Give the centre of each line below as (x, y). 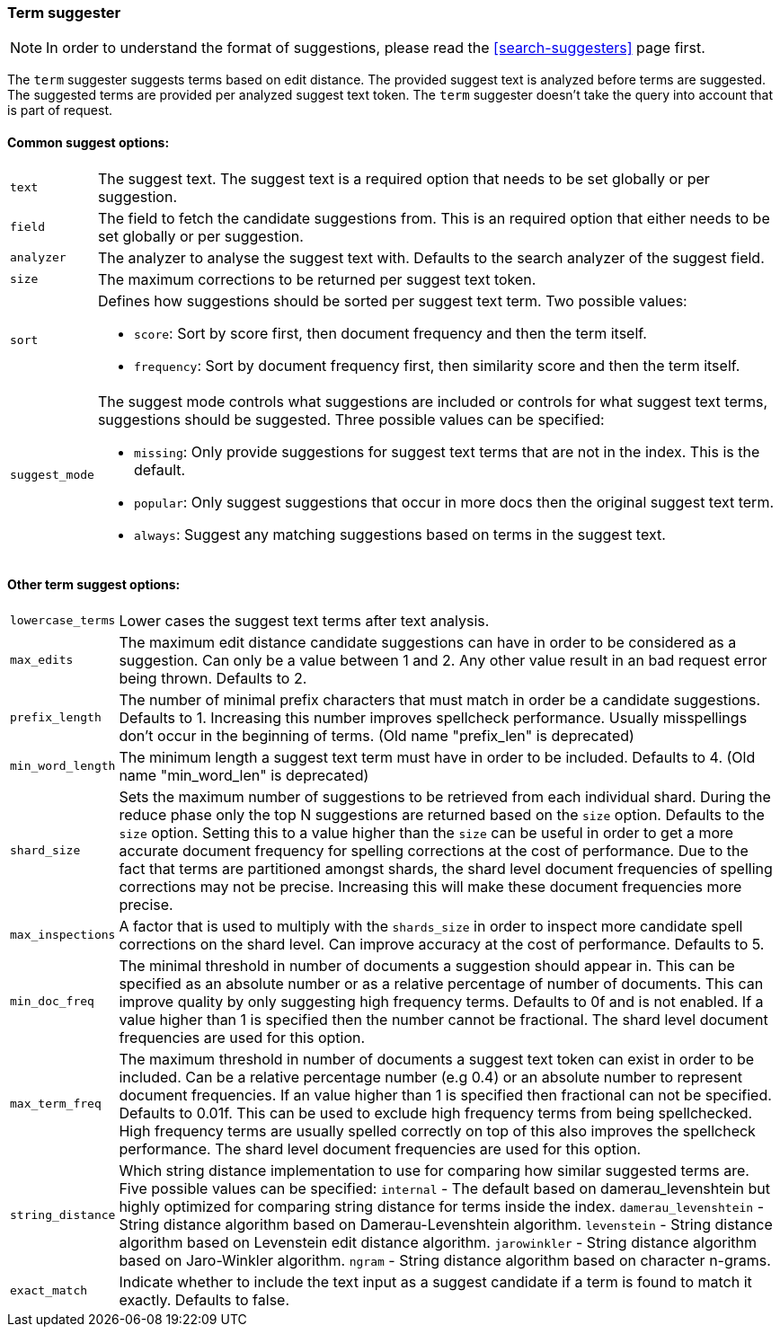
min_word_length (63, 766)
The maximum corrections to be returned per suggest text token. (317, 279)
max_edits (42, 660)
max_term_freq (56, 1104)
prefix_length (56, 718)
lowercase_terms (63, 621)
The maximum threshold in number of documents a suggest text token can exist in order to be (437, 1059)
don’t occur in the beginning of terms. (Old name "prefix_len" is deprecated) (377, 735)
